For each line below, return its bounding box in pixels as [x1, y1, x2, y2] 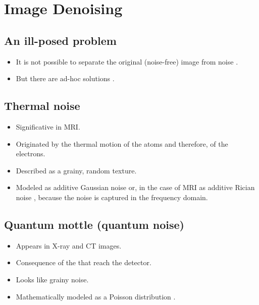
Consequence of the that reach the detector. [16, 257, 151, 268]
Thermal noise [4, 98, 80, 113]
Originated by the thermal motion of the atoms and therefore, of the [16, 138, 228, 149]
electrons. [16, 148, 45, 159]
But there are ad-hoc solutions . [16, 73, 115, 84]
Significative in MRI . [16, 121, 80, 132]
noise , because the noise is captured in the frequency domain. [16, 192, 208, 202]
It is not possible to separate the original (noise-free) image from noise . [16, 56, 238, 67]
